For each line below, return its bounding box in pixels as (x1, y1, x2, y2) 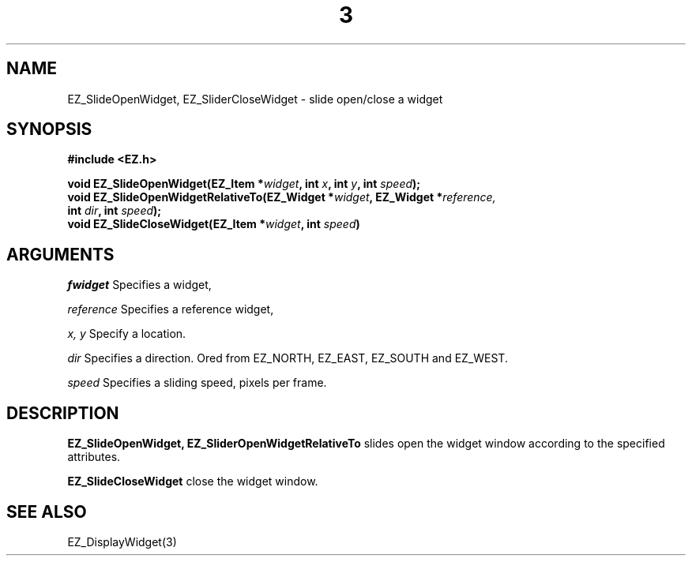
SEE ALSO (6, 501, 87, 522)
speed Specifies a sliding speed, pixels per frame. (67, 376, 327, 390)
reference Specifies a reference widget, (67, 302, 274, 317)
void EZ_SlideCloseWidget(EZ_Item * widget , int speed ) (67, 217, 360, 231)
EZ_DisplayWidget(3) (67, 534, 177, 549)
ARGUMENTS (6, 244, 115, 264)
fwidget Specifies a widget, (67, 278, 212, 292)
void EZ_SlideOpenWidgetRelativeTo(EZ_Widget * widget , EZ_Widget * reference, (67, 190, 496, 204)
